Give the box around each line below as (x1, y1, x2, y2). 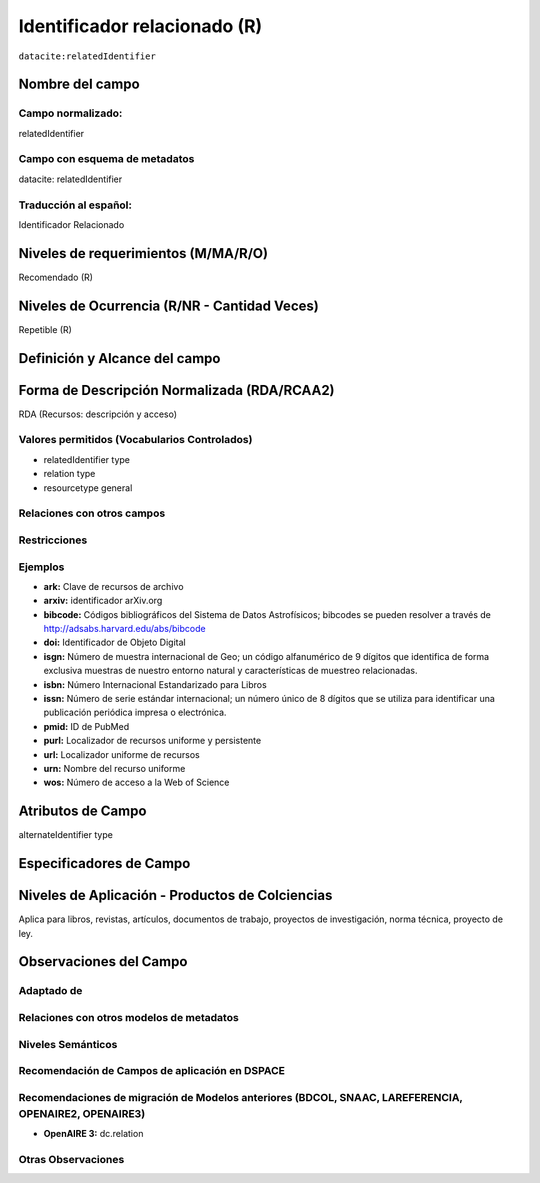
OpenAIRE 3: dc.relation (43, 1128, 144, 1140)
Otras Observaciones (18, 1152, 125, 1166)
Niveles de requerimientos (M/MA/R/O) (18, 245, 269, 262)
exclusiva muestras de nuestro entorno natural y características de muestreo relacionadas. (43, 665, 419, 677)
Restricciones (18, 533, 88, 547)
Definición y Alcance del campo (18, 350, 221, 367)
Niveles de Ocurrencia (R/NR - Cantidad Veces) (18, 297, 319, 314)
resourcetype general (43, 481, 133, 494)
